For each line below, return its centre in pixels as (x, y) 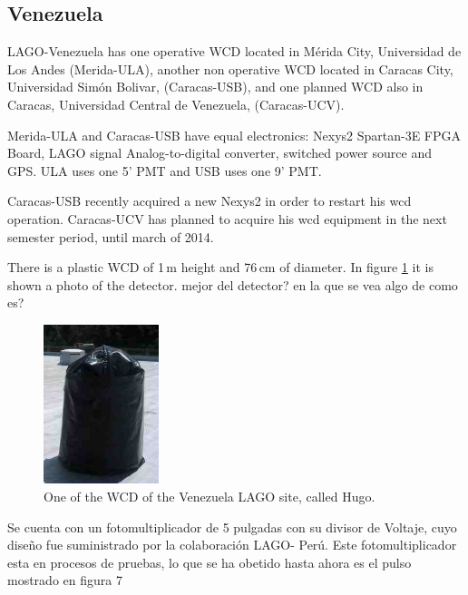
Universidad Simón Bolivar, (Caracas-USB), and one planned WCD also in (215, 87)
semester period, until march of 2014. (111, 236)
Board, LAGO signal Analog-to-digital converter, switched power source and (219, 153)
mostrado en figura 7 (65, 580)
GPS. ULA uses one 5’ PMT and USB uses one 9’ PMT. (165, 170)
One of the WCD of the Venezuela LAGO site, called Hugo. (210, 496)
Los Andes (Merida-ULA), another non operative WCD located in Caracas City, (230, 68)
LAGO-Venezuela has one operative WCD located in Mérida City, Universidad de (234, 51)
